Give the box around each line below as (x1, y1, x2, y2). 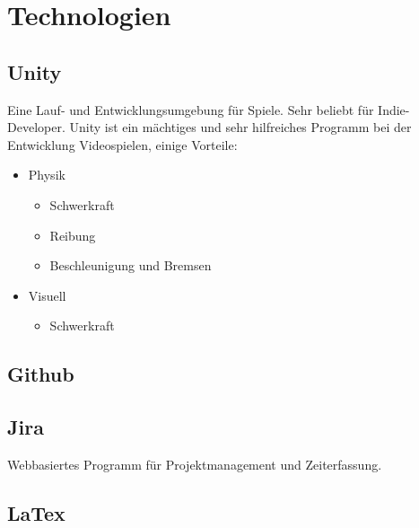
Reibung (49, 225, 96, 244)
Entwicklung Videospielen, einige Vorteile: (7, 135, 238, 154)
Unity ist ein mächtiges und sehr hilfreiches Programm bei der (69, 118, 412, 136)
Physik (28, 165, 65, 184)
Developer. (7, 118, 65, 136)
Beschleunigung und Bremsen (49, 256, 212, 275)
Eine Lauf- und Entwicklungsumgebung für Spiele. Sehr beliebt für (7, 100, 374, 119)
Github (7, 360, 74, 388)
